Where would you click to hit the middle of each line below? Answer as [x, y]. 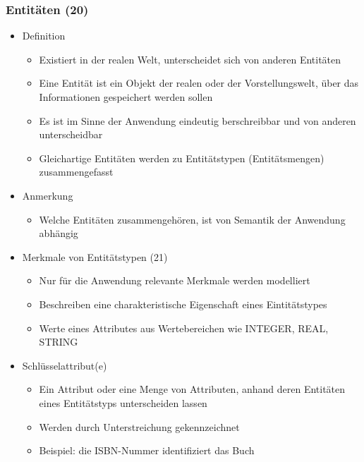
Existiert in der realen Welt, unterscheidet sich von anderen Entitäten [190, 59]
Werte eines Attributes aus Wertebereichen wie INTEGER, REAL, [184, 328]
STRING [59, 342]
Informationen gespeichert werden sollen [126, 97]
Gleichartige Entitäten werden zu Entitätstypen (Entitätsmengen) [182, 158]
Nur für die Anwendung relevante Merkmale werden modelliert [175, 280]
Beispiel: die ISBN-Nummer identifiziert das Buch [147, 450]
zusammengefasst [76, 172]
